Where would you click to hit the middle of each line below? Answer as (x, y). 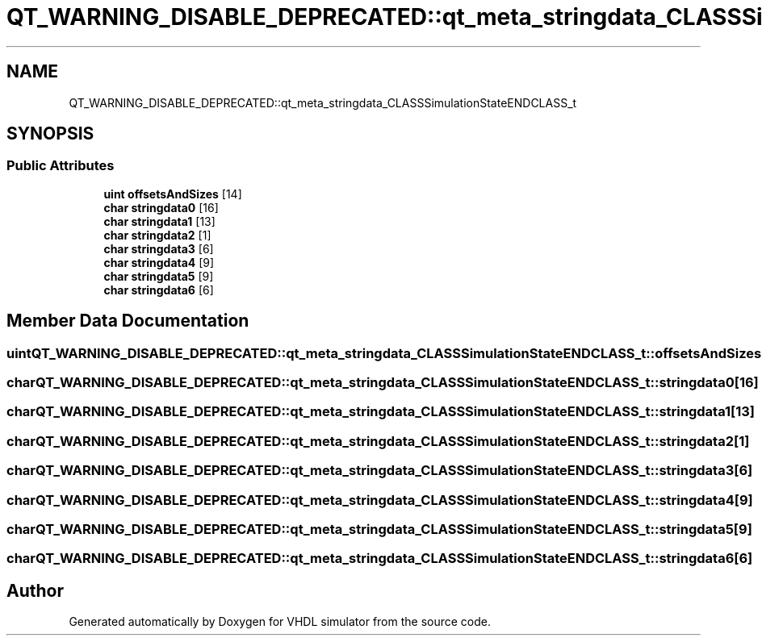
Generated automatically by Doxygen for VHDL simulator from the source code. (280, 622)
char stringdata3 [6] (159, 248)
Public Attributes (61, 166)
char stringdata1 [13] (159, 221)
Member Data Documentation (128, 321)
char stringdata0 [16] (161, 207)
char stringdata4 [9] (159, 262)
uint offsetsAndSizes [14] (173, 194)
